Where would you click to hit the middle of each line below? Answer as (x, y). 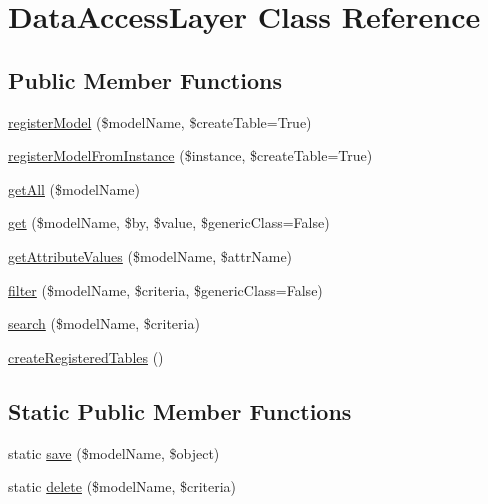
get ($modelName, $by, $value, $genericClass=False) (169, 222)
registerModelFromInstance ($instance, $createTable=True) (190, 155)
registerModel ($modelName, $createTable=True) (160, 121)
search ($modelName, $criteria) (104, 323)
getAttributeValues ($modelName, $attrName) (150, 255)
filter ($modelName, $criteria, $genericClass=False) (165, 289)
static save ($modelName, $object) (114, 452)
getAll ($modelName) (74, 188)
